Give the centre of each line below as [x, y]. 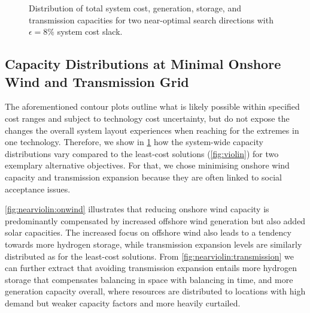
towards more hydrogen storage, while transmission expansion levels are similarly [154, 244]
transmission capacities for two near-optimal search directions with [151, 19]
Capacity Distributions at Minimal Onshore [143, 64]
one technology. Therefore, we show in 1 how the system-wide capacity [134, 142]
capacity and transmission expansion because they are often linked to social [143, 177]
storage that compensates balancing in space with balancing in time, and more [149, 279]
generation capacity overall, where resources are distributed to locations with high [155, 291]
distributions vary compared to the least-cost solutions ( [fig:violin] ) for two [142, 153]
